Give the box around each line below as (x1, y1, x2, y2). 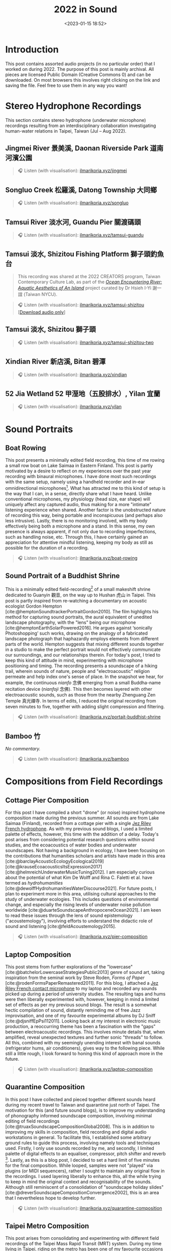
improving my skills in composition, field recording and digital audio (5, 1129, 147, 1135)
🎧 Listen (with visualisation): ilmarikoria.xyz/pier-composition (17, 934, 148, 940)
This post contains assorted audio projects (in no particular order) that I (5, 60, 155, 67)
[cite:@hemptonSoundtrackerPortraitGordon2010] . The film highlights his (5, 609, 159, 615)
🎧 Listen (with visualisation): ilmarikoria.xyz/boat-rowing (17, 555, 138, 561)
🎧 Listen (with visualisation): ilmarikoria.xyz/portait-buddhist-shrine (17, 714, 161, 720)
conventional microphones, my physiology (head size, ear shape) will (5, 496, 150, 502)
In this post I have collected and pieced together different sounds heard (5, 1096, 156, 1103)
